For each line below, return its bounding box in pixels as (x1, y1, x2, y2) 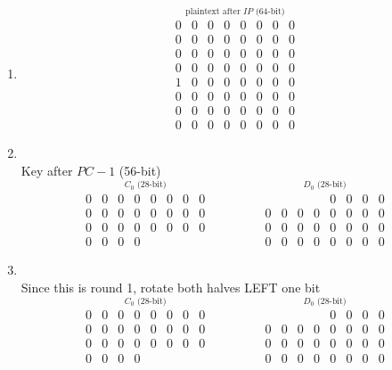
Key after (20, 161, 73, 180)
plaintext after (185, 6, 241, 16)
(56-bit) (118, 161, 161, 180)
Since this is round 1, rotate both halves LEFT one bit (20, 277, 321, 296)
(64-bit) (255, 6, 285, 16)
